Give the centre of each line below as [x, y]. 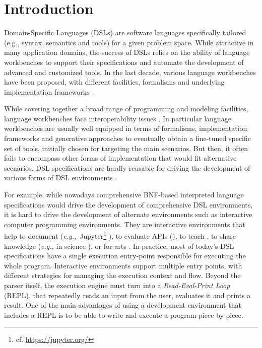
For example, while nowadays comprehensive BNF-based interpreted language [124, 195]
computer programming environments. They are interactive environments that [125, 224]
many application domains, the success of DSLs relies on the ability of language [127, 52]
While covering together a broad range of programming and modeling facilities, [126, 109]
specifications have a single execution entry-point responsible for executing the [125, 256]
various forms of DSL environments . [61, 178]
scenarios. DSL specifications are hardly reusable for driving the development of [127, 167]
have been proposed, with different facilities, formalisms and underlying [114, 82]
